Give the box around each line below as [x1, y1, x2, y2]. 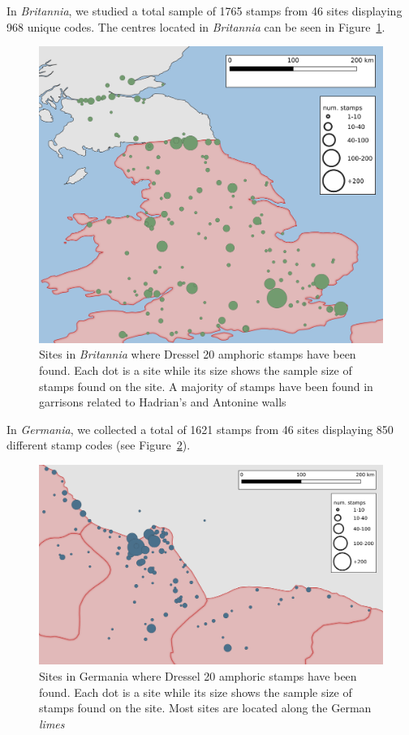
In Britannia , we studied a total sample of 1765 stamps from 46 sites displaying [6, 2, 403, 19]
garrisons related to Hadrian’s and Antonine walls [39, 393, 286, 410]
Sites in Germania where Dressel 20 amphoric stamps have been [39, 667, 357, 684]
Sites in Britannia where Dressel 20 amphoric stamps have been [39, 346, 356, 363]
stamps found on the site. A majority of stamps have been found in [39, 377, 373, 394]
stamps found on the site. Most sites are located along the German [39, 699, 372, 716]
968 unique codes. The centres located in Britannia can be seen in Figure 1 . [6, 18, 385, 35]
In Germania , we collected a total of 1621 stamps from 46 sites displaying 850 [6, 420, 394, 437]
